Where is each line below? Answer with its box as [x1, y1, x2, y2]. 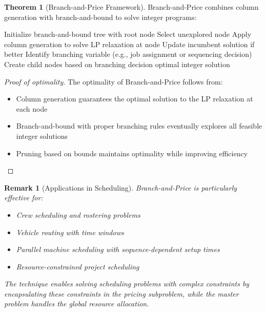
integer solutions [16, 130, 68, 141]
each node [16, 103, 48, 114]
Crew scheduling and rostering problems [16, 209, 140, 220]
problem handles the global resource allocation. [4, 298, 149, 309]
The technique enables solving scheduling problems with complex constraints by [4, 278, 250, 289]
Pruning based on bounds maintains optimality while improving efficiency [16, 148, 248, 158]
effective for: [4, 192, 43, 203]
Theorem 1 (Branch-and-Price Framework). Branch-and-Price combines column [4, 2, 259, 12]
